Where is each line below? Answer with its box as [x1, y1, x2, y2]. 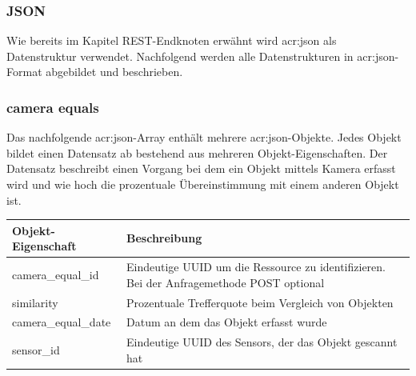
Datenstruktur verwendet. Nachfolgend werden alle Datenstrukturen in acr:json [6, 47, 395, 64]
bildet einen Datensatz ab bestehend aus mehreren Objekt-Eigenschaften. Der [6, 144, 388, 161]
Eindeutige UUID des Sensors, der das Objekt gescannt [126, 334, 398, 350]
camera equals [6, 97, 99, 117]
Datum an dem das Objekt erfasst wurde [126, 314, 327, 330]
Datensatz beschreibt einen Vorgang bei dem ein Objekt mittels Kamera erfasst [6, 160, 396, 177]
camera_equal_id [12, 266, 99, 282]
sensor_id [12, 342, 60, 358]
